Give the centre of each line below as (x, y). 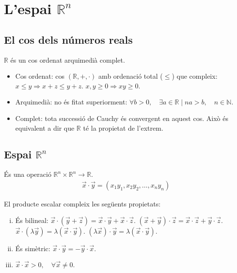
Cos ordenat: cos (40, 76)
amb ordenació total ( (131, 76)
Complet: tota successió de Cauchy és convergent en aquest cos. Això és (122, 118)
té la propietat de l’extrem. (123, 128)
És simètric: (33, 248)
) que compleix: (195, 76)
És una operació (28, 174)
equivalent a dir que (45, 128)
